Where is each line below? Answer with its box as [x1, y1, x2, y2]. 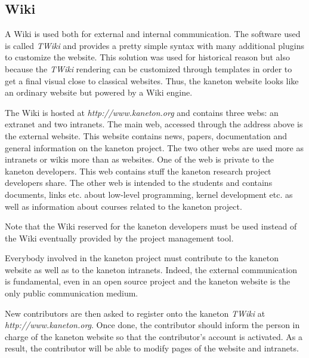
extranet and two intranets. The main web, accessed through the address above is [5, 118, 303, 130]
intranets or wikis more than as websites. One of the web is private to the [5, 153, 274, 166]
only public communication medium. [5, 287, 138, 299]
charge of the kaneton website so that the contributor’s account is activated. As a [5, 330, 303, 342]
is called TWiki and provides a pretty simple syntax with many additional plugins [5, 39, 304, 51]
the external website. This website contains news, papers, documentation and [5, 129, 288, 142]
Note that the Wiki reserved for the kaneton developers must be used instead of [5, 220, 297, 232]
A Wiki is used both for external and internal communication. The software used [5, 27, 301, 40]
